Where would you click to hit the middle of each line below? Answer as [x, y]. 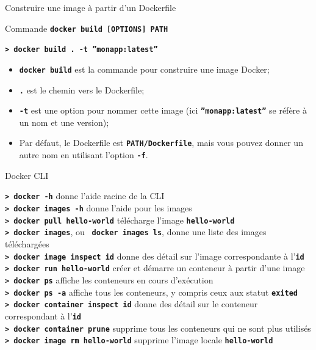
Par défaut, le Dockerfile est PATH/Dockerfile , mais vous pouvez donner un [161, 143]
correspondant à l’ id [43, 315]
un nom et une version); [64, 122]
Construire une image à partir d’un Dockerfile [91, 7]
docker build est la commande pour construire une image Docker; [144, 69]
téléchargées [27, 244]
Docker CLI [27, 175]
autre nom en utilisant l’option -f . [84, 155]
